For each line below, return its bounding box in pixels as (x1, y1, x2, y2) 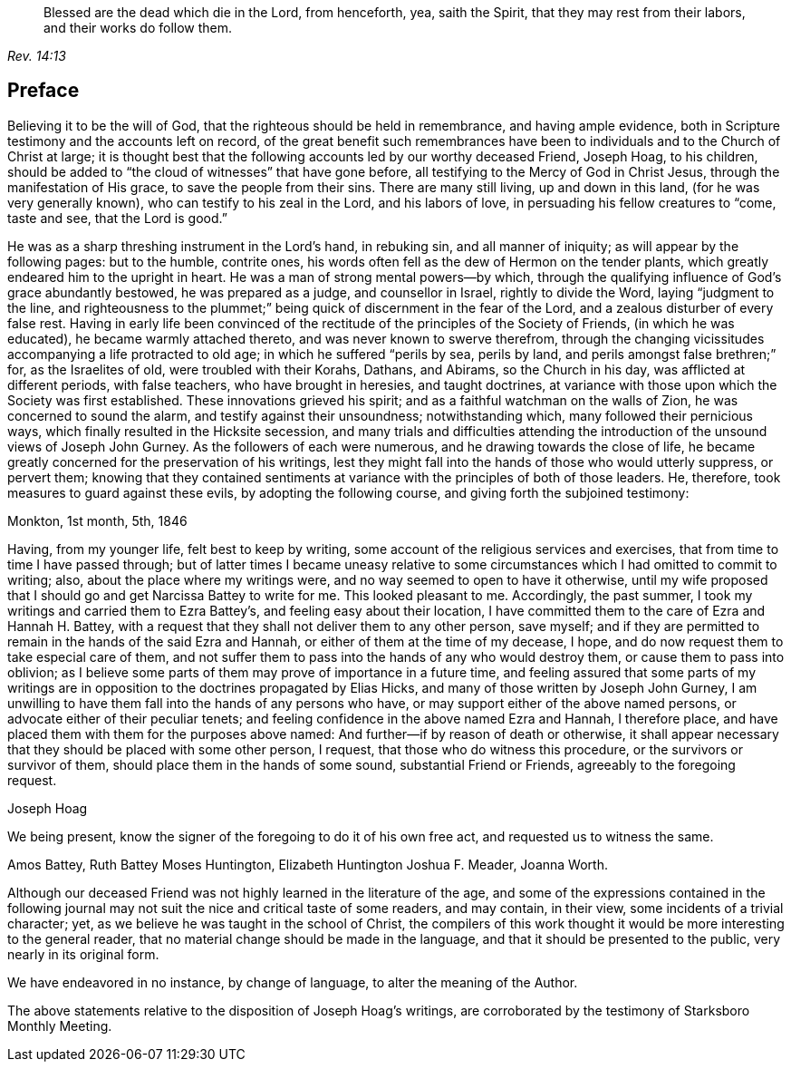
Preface (7, 79, 80, 102)
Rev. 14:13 (7, 48, 66, 63)
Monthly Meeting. (7, 1017, 112, 1034)
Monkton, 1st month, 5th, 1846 (7, 512, 188, 529)
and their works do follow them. (43, 20, 233, 35)
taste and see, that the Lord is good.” (7, 209, 227, 226)
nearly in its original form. (7, 946, 159, 962)
